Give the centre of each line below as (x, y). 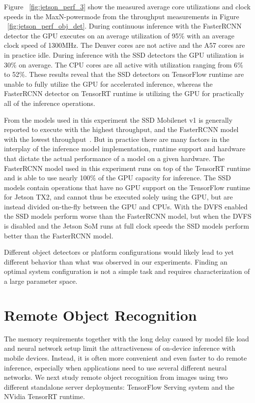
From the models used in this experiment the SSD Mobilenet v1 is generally (118, 119)
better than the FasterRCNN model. (59, 235)
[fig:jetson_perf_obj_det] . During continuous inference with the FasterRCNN (125, 26)
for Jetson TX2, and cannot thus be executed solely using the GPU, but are (118, 197)
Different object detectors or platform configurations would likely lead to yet (119, 252)
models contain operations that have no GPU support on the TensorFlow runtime (127, 187)
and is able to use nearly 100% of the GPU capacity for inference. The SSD (117, 178)
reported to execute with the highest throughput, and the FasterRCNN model (121, 129)
